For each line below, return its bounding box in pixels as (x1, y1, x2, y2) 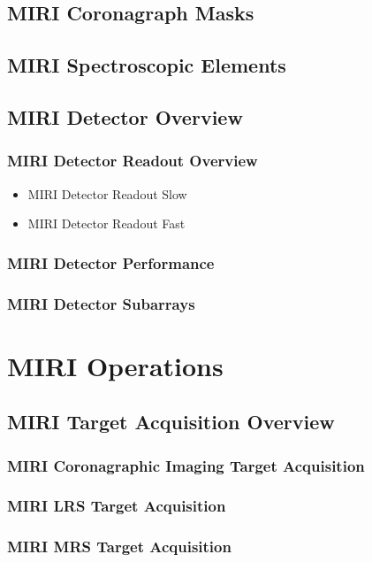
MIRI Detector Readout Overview (7, 150, 258, 172)
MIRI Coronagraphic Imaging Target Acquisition (7, 454, 365, 476)
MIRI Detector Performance (7, 251, 215, 273)
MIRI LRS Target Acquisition (7, 495, 226, 517)
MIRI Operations (7, 347, 224, 383)
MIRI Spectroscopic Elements (7, 51, 286, 79)
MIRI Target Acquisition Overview (7, 408, 335, 435)
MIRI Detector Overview (7, 103, 243, 130)
